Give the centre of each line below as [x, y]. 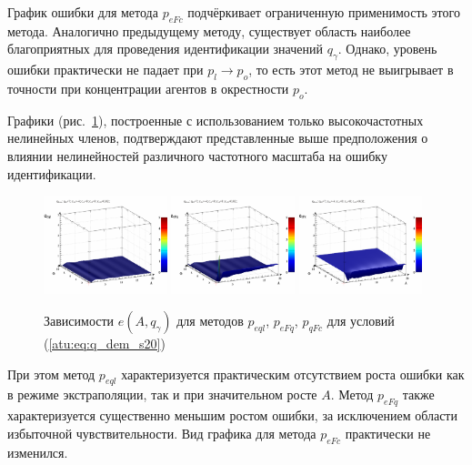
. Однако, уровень [387, 49]
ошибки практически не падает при [105, 70]
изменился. [38, 452]
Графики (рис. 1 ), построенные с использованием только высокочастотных [216, 120]
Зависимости [79, 321]
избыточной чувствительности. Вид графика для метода [162, 433]
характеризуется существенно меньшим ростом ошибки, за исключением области [232, 415]
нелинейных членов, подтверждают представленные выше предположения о [218, 138]
